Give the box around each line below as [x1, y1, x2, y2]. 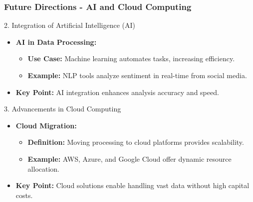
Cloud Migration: [15, 120, 77, 130]
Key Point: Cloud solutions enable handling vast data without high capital [15, 180, 250, 191]
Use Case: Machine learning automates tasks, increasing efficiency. [27, 53, 235, 64]
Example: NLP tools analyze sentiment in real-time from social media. [27, 70, 247, 80]
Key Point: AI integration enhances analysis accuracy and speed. [15, 87, 219, 97]
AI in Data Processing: [15, 36, 97, 47]
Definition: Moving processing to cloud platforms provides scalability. [27, 137, 244, 147]
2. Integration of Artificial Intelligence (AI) [4, 20, 135, 30]
